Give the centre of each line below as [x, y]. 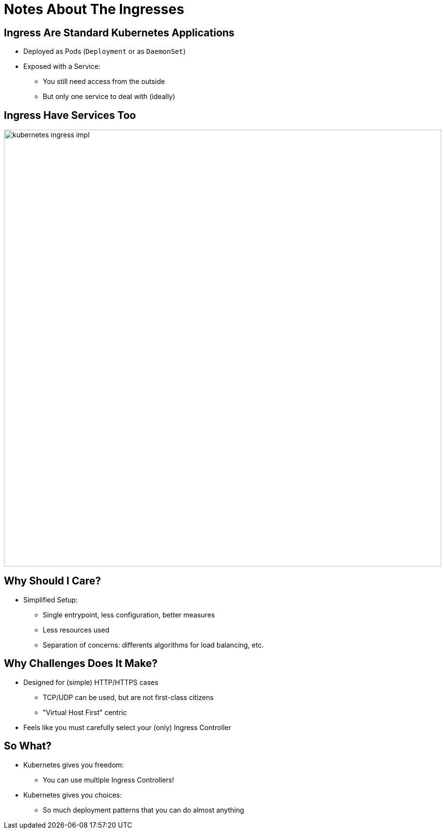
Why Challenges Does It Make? [81, 664]
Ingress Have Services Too [70, 115]
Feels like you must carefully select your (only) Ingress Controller [127, 727]
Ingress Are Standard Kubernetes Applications [119, 33]
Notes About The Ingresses [94, 9]
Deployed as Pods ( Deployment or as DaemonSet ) [105, 51]
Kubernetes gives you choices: [73, 795]
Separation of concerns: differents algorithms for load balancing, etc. [153, 645]
